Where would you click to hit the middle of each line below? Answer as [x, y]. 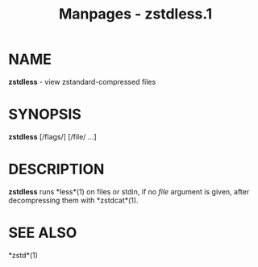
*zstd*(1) [23, 255]
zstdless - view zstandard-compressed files [82, 81]
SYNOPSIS [45, 115]
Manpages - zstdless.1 [135, 14]
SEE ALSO [43, 233]
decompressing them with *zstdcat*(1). [73, 200]
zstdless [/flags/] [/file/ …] [52, 136]
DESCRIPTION [56, 169]
